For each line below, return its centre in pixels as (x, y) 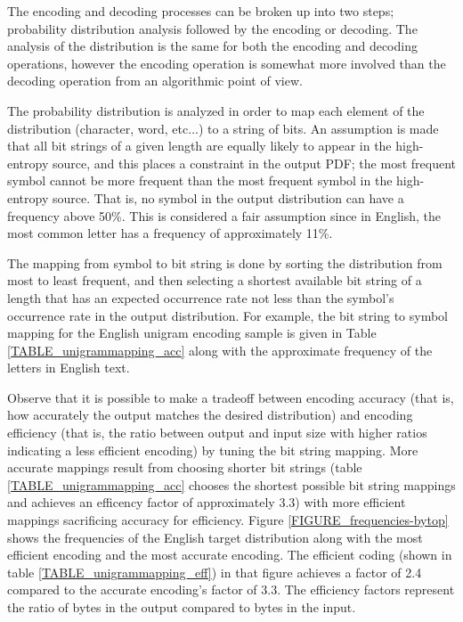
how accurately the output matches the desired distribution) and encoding (210, 415)
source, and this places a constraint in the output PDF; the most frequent (254, 163)
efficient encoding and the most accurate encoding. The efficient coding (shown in (230, 555)
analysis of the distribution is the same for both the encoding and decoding (212, 46)
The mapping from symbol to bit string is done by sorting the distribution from (225, 262)
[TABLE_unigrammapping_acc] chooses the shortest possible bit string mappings (231, 484)
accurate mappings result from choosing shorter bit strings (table (185, 467)
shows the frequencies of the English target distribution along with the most (215, 537)
